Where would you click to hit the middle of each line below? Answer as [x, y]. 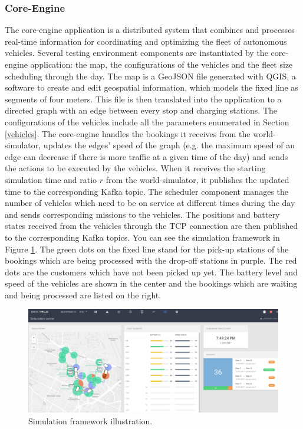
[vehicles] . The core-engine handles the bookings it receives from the [128, 133]
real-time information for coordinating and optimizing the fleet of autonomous [146, 41]
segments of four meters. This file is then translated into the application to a [143, 99]
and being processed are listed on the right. [83, 295]
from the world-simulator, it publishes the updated [197, 179]
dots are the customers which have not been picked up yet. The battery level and [151, 272]
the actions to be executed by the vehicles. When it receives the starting [135, 168]
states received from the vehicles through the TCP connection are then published [151, 226]
